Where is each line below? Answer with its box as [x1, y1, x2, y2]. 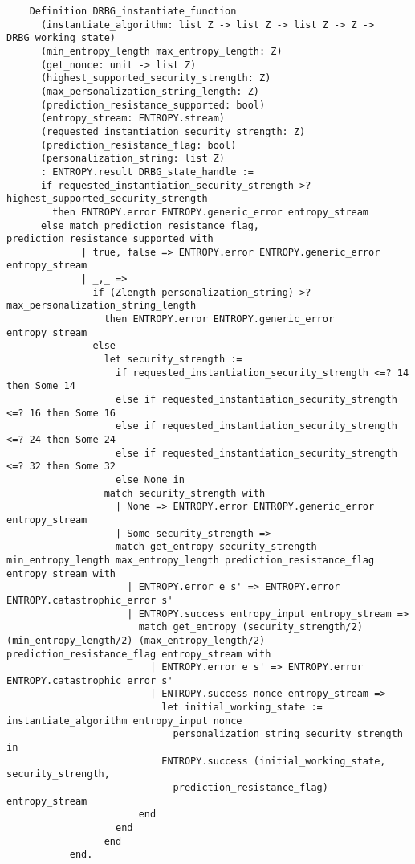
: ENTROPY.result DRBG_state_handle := [40, 166, 254, 178]
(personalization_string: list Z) [40, 153, 226, 165]
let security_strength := [104, 354, 242, 366]
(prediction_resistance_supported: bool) [40, 99, 266, 111]
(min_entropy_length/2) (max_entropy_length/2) [6, 634, 266, 646]
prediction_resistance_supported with [6, 233, 214, 245]
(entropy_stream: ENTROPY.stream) [40, 113, 226, 125]
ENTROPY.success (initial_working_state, [161, 755, 386, 767]
